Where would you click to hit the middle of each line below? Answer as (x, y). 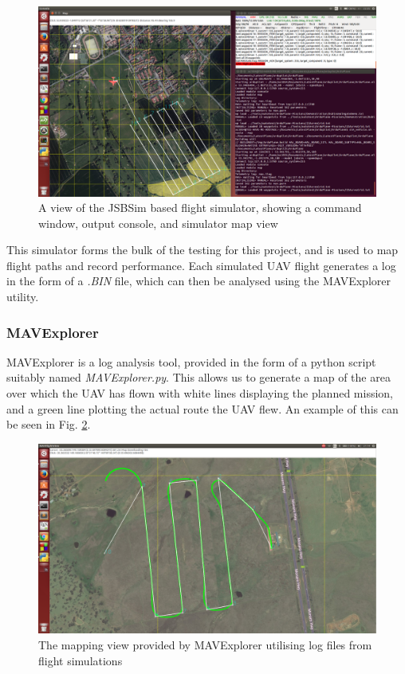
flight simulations (81, 660)
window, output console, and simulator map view (158, 223)
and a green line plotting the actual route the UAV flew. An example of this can (202, 408)
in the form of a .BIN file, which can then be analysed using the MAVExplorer (199, 281)
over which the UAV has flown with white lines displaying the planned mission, (200, 393)
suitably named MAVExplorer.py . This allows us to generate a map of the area (199, 377)
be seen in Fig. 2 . (49, 424)
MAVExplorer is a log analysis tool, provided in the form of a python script (191, 361)
